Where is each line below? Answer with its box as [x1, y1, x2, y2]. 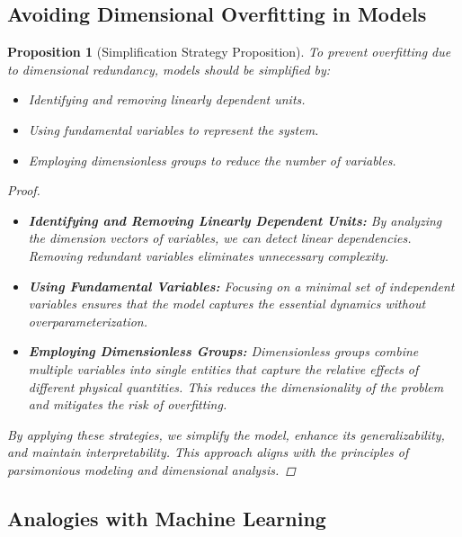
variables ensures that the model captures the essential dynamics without [28, 294, 426, 313]
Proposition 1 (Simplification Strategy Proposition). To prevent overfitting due [7, 42, 451, 61]
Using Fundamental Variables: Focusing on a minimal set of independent [28, 276, 455, 295]
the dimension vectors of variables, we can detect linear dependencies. [28, 228, 412, 247]
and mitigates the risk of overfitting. [28, 395, 227, 414]
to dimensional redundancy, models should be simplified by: [7, 59, 331, 78]
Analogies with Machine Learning [7, 504, 326, 532]
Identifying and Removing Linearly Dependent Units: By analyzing [28, 210, 442, 229]
